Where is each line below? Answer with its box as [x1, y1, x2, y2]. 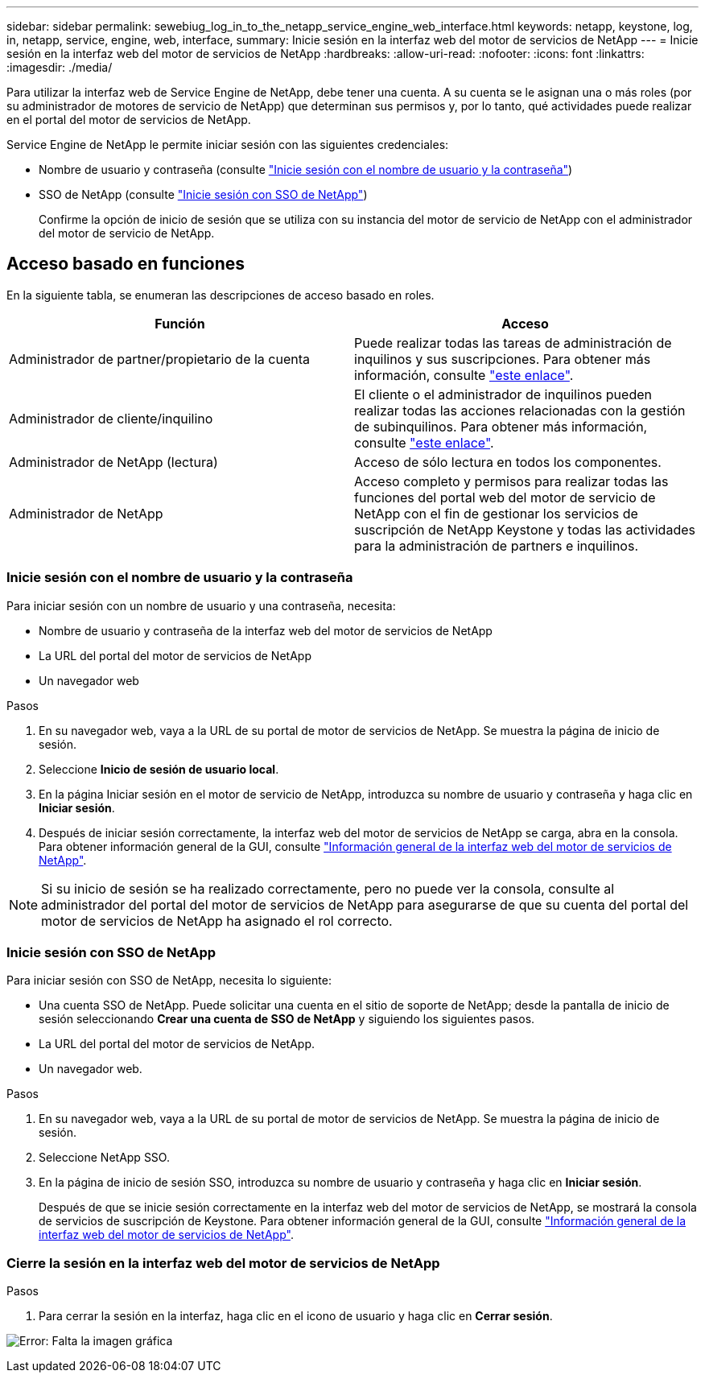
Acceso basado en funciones [6, 254, 245, 275]
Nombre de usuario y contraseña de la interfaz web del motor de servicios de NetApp [39, 623, 493, 638]
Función [155, 315, 205, 332]
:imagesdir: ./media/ [6, 60, 113, 74]
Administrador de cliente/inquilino [9, 410, 213, 427]
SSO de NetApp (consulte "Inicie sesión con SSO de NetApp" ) [39, 188, 368, 201]
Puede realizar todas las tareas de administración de [354, 334, 672, 351]
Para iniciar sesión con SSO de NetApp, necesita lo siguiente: [6, 973, 332, 988]
